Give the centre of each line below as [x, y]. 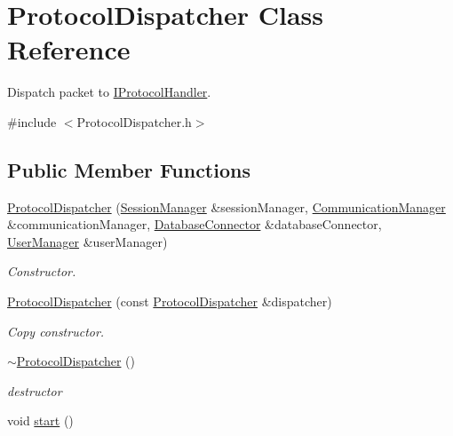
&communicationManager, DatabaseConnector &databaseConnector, [195, 224]
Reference [69, 49]
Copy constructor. [56, 331]
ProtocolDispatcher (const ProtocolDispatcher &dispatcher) [170, 301]
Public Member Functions [129, 169]
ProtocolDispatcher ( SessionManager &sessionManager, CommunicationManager [226, 206]
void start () [40, 420]
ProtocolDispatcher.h [134, 121]
